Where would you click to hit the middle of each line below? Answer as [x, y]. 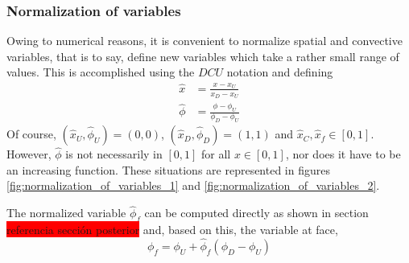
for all [216, 154]
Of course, [31, 134]
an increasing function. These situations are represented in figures [168, 169]
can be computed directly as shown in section [256, 213]
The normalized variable [66, 213]
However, [29, 154]
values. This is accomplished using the [101, 72]
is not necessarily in [114, 154]
